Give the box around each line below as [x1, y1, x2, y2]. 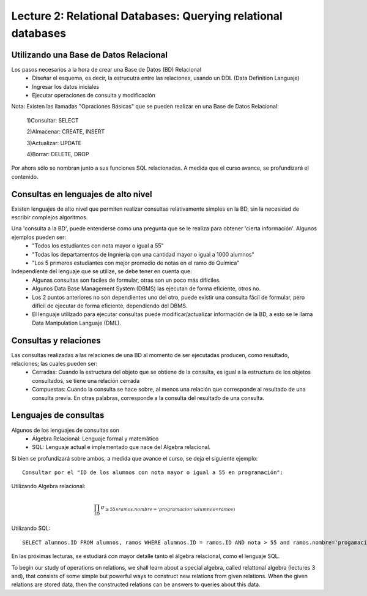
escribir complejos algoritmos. [11, 214, 88, 221]
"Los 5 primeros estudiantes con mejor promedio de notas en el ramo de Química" [32, 259, 240, 266]
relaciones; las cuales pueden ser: [11, 360, 98, 368]
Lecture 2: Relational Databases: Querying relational [11, 9, 283, 23]
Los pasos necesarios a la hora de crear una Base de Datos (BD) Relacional [11, 66, 202, 73]
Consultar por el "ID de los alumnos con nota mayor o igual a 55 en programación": [22, 469, 284, 476]
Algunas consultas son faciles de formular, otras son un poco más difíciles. [32, 276, 221, 284]
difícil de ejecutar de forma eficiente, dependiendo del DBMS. [32, 302, 188, 309]
